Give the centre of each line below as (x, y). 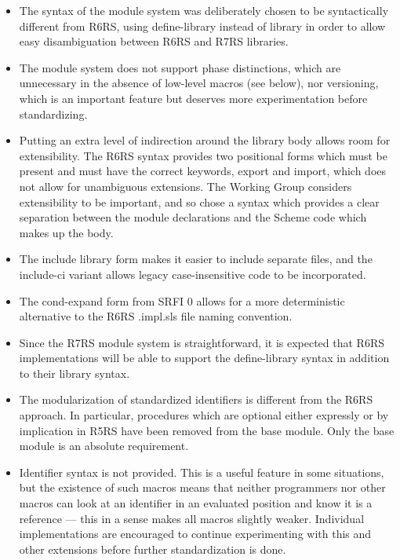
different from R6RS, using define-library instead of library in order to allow (202, 26)
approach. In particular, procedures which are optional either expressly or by (204, 415)
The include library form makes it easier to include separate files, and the (196, 259)
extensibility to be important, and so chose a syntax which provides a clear (199, 201)
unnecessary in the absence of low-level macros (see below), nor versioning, (199, 83)
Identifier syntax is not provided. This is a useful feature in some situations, (202, 472)
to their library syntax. (75, 373)
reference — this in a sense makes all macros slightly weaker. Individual (192, 518)
